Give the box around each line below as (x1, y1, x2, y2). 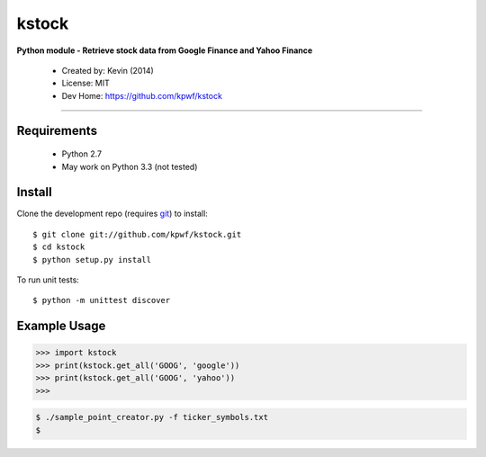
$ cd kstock (32, 242, 85, 252)
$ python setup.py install (32, 255, 152, 264)
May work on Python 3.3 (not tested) (61, 161, 198, 172)
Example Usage (16, 318, 106, 334)
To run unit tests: (16, 274, 80, 285)
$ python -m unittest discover (32, 295, 171, 306)
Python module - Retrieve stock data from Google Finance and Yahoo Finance (16, 45, 313, 56)
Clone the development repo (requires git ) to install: (16, 208, 209, 220)
